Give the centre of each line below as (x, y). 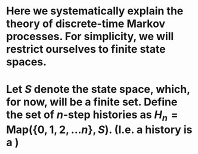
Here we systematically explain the (95, 11)
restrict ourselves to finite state (86, 49)
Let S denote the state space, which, (98, 90)
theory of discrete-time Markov (86, 24)
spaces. (27, 62)
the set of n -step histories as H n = (92, 116)
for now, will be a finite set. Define (92, 102)
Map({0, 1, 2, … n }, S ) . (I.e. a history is (99, 129)
